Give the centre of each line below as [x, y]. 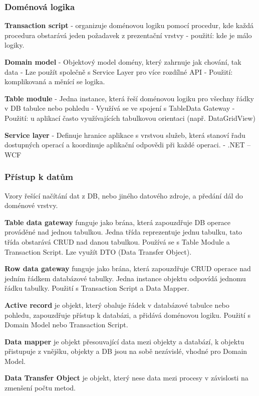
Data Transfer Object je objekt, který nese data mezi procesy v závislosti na [126, 378]
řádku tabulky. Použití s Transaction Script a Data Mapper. [97, 288]
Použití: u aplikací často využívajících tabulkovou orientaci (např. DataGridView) [130, 118]
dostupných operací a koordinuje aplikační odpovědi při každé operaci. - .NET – [128, 145]
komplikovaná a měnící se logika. [55, 81]
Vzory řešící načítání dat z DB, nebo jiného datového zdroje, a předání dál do [124, 195]
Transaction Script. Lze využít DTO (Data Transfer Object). [98, 251]
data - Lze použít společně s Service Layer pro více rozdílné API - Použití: [119, 71]
